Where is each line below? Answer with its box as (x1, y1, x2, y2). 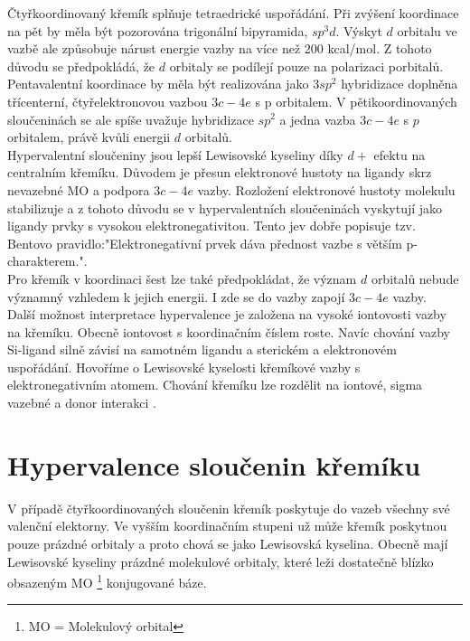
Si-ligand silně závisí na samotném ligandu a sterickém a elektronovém (7, 340, 397, 359)
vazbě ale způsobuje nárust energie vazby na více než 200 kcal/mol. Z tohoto (7, 39, 432, 58)
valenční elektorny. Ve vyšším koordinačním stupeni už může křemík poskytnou (7, 516, 447, 535)
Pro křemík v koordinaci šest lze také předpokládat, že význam (7, 269, 357, 288)
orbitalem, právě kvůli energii (7, 127, 171, 146)
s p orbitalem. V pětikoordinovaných (255, 91, 457, 110)
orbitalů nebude (371, 269, 459, 288)
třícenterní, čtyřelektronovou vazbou (7, 91, 208, 110)
